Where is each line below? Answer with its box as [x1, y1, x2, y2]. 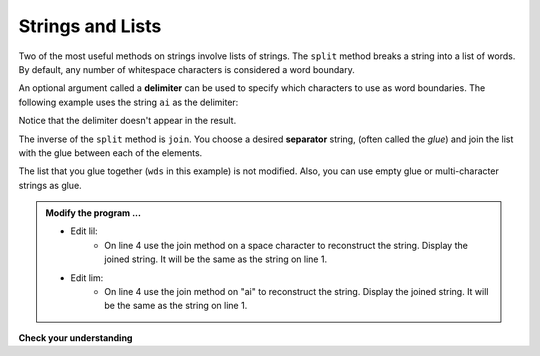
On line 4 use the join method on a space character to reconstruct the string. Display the [104, 239, 469, 251]
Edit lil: [70, 225, 99, 237]
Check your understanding [18, 331, 133, 344]
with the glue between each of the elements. [18, 146, 203, 159]
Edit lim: [70, 271, 104, 284]
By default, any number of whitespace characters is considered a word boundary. [18, 63, 355, 75]
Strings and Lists [18, 15, 162, 37]
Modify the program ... [45, 207, 142, 219]
